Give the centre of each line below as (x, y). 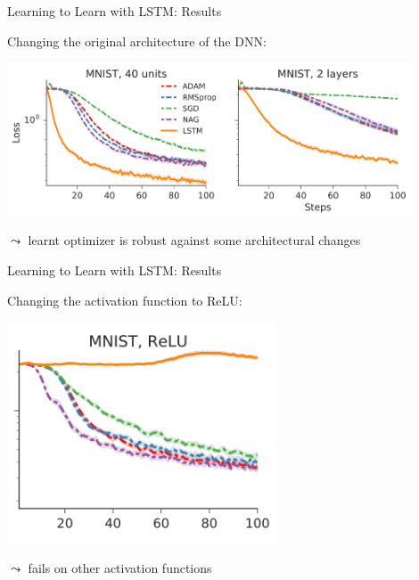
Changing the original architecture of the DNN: (137, 41)
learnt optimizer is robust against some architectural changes (194, 240)
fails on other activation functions (120, 568)
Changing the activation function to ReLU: (125, 300)
